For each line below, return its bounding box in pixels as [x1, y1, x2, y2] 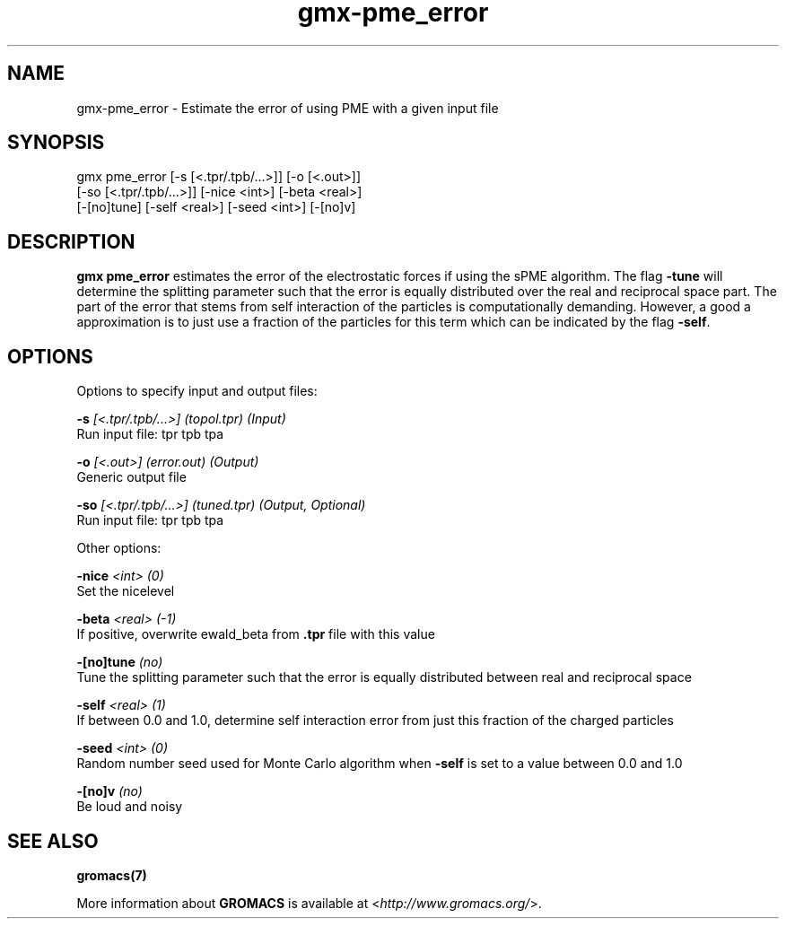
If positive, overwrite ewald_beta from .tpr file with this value [76, 626, 435, 642]
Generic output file [76, 469, 187, 485]
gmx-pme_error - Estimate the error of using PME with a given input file [76, 100, 499, 116]
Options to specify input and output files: [76, 383, 318, 399]
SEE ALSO [7, 829, 99, 852]
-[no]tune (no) [76, 654, 163, 670]
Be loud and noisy [76, 799, 183, 815]
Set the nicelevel [76, 583, 175, 599]
